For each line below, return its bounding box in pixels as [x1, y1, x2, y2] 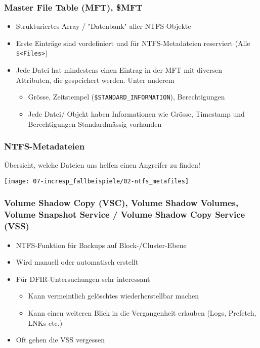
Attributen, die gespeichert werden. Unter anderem [16, 74, 175, 85]
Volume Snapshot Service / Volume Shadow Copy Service [4, 208, 245, 221]
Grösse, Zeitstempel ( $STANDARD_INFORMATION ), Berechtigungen [28, 91, 225, 102]
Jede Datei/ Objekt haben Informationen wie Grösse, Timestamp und [28, 108, 245, 119]
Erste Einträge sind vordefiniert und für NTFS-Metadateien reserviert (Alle [16, 37, 250, 48]
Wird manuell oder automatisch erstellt [16, 257, 139, 267]
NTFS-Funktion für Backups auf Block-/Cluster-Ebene [16, 239, 187, 250]
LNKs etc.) [28, 317, 63, 328]
